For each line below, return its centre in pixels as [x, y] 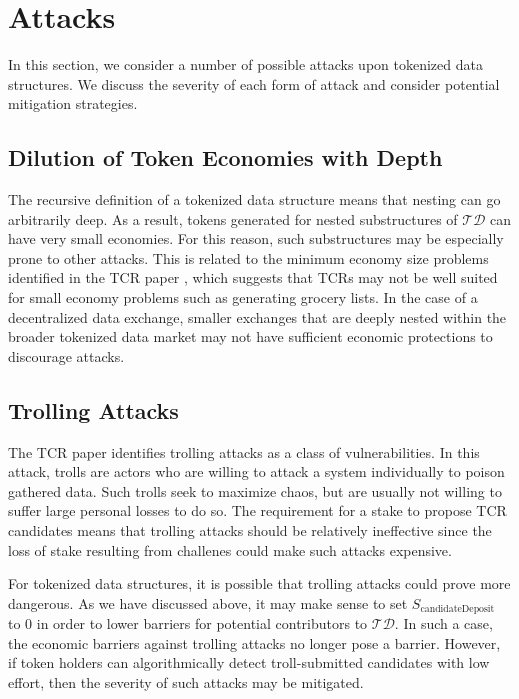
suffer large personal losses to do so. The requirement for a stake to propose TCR [257, 510]
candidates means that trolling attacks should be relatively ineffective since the [250, 530]
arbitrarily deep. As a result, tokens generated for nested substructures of [233, 218]
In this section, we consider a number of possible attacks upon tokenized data [245, 64]
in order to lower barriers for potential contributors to [202, 623]
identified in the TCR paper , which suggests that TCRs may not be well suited [253, 277]
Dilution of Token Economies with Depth [225, 157]
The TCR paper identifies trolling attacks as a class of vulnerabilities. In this [244, 451]
